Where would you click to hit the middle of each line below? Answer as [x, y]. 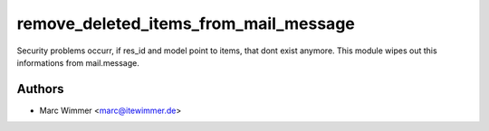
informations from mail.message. [78, 62]
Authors [40, 89]
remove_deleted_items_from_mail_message [186, 23]
